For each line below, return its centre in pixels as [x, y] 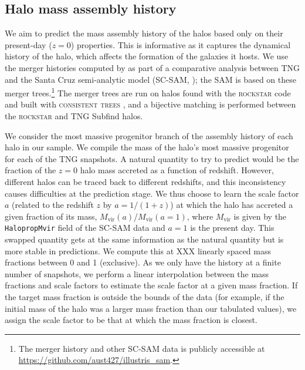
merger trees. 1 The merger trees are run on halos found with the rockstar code [148, 92]
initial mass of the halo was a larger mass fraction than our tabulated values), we [151, 308]
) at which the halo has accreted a [232, 205]
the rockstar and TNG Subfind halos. [74, 116]
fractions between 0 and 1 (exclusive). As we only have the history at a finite [143, 262]
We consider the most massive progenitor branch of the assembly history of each [149, 135]
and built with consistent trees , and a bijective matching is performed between [150, 104]
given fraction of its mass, [51, 216]
